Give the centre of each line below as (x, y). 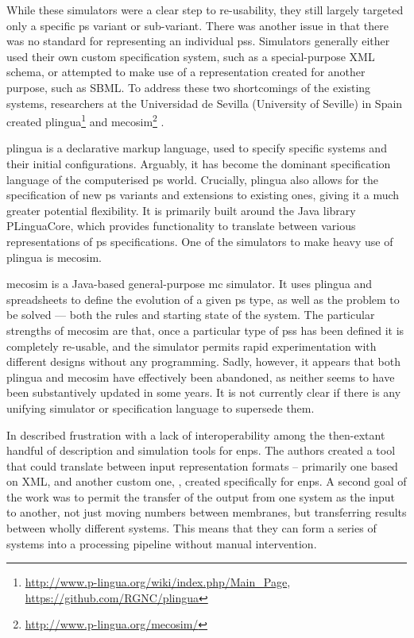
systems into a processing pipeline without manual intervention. (162, 543)
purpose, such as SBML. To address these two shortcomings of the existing (189, 87)
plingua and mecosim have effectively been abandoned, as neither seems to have (201, 377)
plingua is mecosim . (54, 257)
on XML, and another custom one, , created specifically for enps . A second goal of (207, 481)
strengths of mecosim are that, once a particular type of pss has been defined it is (205, 330)
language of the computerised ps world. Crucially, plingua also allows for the (192, 179)
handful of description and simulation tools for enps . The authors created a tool (201, 450)
